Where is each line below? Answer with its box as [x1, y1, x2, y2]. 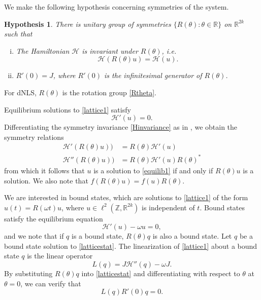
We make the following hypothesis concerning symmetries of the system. [4, 2, 229, 12]
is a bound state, [72, 231, 124, 241]
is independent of [141, 202, 195, 212]
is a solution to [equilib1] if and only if [93, 165, 213, 175]
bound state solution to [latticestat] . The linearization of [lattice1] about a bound [4, 240, 257, 251]
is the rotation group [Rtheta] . [62, 87, 156, 97]
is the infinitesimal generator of [104, 70, 202, 81]
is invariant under [82, 45, 138, 56]
